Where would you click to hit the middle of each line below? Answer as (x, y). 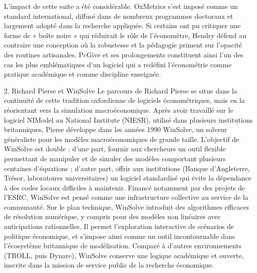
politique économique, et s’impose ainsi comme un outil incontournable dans (120, 236)
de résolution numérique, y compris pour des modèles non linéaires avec (112, 216)
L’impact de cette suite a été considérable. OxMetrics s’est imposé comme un (121, 6)
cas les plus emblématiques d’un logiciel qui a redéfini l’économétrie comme (118, 64)
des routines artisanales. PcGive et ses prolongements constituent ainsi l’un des (124, 54)
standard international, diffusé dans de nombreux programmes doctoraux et (119, 16)
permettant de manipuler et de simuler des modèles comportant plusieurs (115, 158)
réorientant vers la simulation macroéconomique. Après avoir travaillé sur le (119, 110)
